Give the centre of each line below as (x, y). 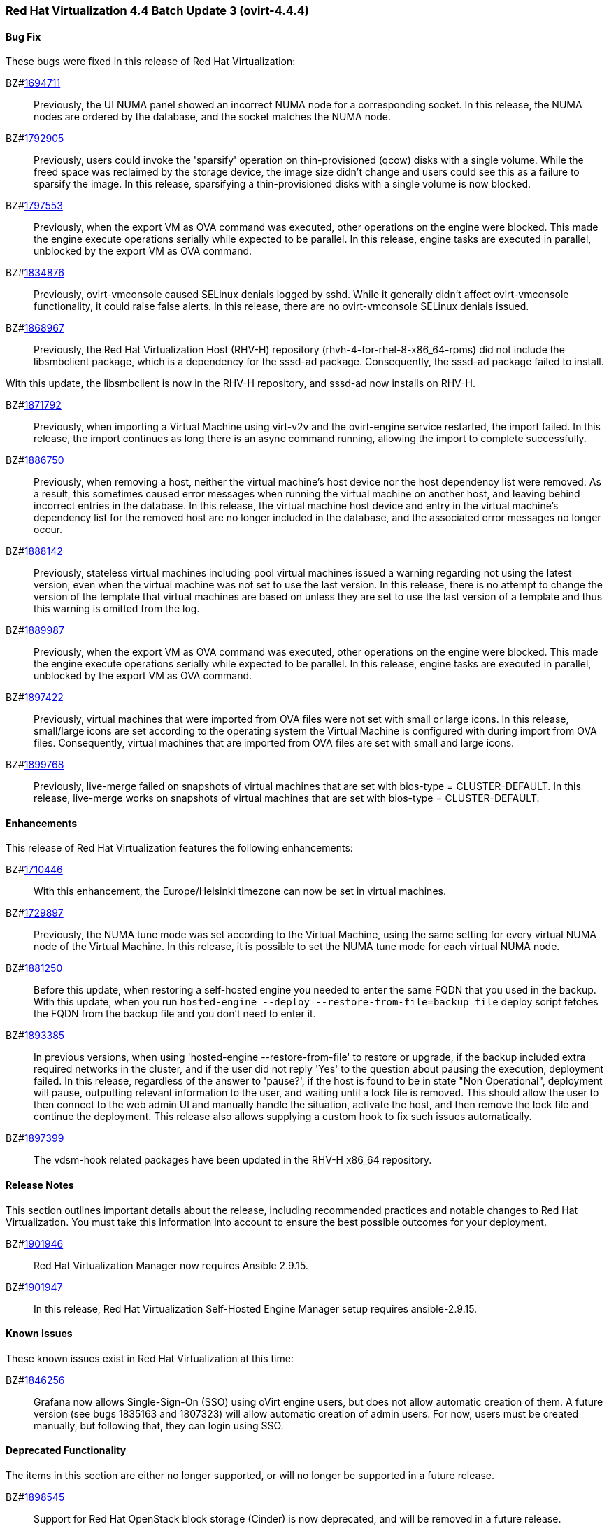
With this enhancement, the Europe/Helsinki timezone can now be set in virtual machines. (240, 891)
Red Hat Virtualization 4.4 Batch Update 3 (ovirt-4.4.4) (157, 10)
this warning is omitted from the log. (117, 609)
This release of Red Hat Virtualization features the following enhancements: (179, 848)
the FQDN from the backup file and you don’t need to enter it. (175, 1014)
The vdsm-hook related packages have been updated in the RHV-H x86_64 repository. (233, 1160)
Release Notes (40, 1185)
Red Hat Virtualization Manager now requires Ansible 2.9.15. (171, 1265)
